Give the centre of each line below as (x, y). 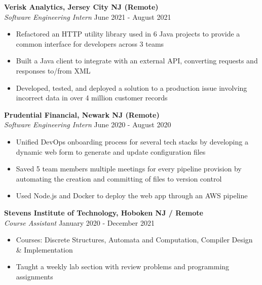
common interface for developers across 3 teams (90, 43)
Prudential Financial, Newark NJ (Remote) (82, 114)
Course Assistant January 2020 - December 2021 (79, 222)
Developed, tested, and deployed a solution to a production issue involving (132, 87)
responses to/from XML (53, 70)
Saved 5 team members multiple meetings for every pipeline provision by (129, 169)
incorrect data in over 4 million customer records (92, 98)
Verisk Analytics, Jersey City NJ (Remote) (81, 7)
